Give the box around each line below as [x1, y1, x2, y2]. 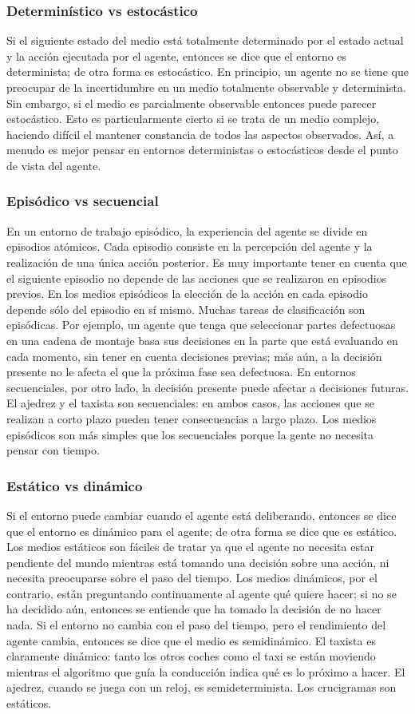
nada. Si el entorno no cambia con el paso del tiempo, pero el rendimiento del [6, 617, 386, 633]
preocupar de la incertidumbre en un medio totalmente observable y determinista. [6, 79, 406, 95]
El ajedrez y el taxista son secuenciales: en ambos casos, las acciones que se [6, 395, 374, 411]
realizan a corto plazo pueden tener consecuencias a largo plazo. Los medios [6, 410, 377, 426]
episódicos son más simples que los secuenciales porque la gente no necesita [6, 426, 373, 442]
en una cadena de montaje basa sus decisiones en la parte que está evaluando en [6, 331, 398, 348]
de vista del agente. [6, 157, 101, 173]
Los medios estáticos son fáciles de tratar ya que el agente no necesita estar [6, 538, 374, 555]
